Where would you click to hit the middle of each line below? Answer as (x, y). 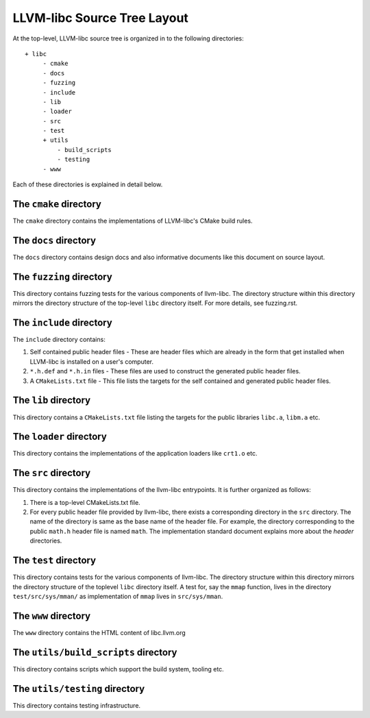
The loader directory (60, 437)
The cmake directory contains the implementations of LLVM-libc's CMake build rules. (133, 221)
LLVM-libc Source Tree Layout (100, 18)
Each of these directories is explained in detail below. (88, 184)
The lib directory (52, 400)
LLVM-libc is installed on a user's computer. (92, 361)
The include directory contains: (59, 340)
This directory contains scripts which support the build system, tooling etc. (118, 669)
